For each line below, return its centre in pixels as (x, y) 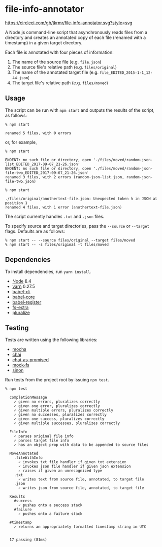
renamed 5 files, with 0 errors (38, 133)
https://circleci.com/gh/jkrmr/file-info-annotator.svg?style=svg (69, 23)
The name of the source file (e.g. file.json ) (57, 62)
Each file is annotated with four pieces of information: (60, 52)
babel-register (27, 302)
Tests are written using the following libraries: (51, 340)
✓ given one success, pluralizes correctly (59, 419)
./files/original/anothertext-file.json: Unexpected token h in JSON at (81, 199)
